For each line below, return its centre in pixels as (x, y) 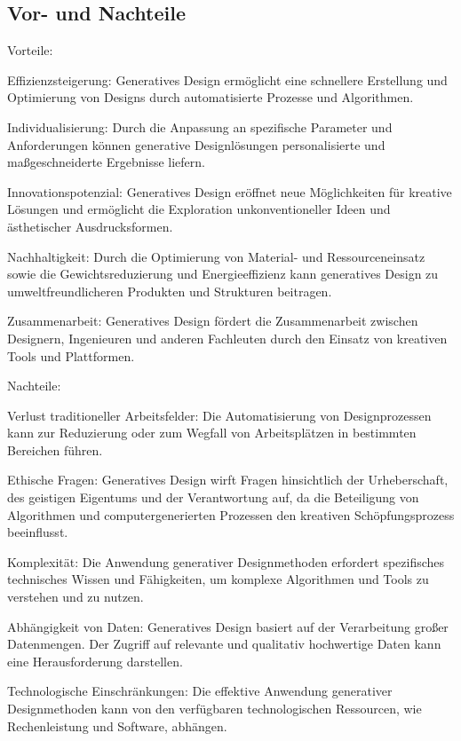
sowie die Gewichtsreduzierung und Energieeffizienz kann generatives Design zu (223, 274)
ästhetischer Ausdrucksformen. (90, 226)
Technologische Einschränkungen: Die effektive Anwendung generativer (200, 691)
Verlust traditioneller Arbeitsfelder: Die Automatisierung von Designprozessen (219, 415)
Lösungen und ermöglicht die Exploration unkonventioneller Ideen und (199, 209)
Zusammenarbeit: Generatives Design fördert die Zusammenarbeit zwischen (213, 321)
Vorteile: (30, 50)
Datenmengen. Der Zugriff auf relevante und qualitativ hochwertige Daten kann (224, 644)
